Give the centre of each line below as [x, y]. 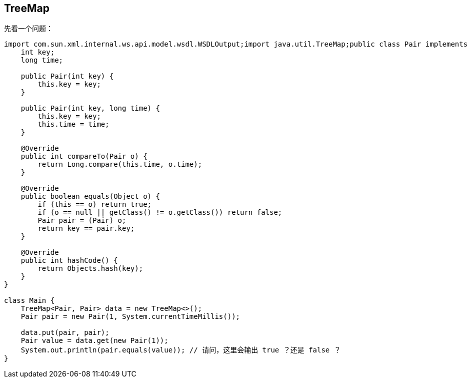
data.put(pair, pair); [65, 333]
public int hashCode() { [69, 261]
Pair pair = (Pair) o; [82, 221]
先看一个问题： [28, 29]
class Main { [29, 301]
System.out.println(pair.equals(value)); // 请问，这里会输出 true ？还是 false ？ [181, 350]
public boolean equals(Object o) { [90, 197]
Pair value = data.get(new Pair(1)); [94, 341]
